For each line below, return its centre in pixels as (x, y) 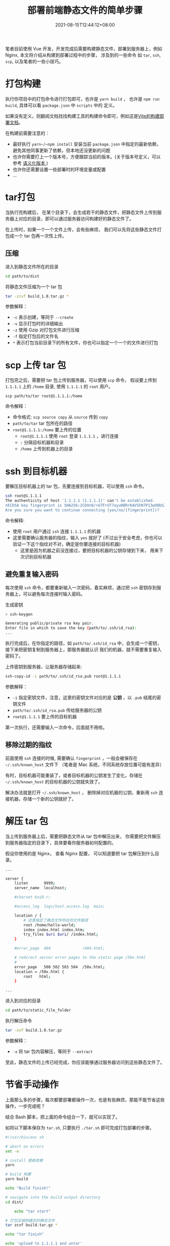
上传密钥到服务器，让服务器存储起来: (44, 667)
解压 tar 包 (27, 821)
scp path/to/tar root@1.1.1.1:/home (44, 396)
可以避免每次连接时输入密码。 (54, 594)
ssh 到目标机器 (36, 471)
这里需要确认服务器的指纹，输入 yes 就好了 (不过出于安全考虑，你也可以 (88, 537)
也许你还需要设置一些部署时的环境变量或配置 (59, 169)
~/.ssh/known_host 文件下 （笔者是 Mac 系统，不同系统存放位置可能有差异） (85, 764)
